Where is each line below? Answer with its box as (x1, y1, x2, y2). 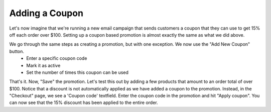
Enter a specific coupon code (26, 55, 87, 61)
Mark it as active (26, 62, 61, 68)
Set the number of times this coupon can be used (26, 69, 129, 75)
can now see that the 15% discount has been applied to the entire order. (9, 99, 158, 105)
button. (9, 48, 25, 54)
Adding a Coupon (9, 8, 84, 19)
